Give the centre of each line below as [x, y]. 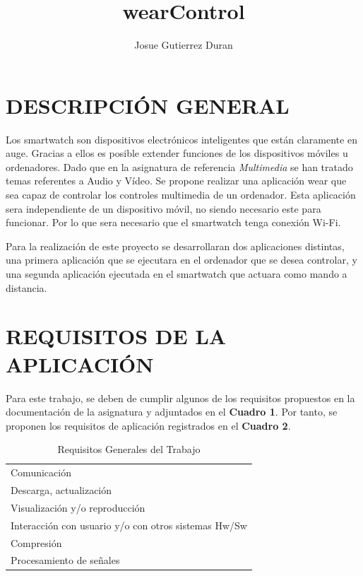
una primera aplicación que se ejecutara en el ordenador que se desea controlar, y [181, 260]
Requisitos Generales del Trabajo [129, 449]
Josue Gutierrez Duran [184, 45]
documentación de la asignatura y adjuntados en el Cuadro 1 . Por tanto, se [172, 412]
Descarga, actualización [61, 489]
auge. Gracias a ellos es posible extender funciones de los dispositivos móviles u [177, 153]
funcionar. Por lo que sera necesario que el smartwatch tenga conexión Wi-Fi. [173, 222]
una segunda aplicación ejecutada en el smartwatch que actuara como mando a [177, 274]
